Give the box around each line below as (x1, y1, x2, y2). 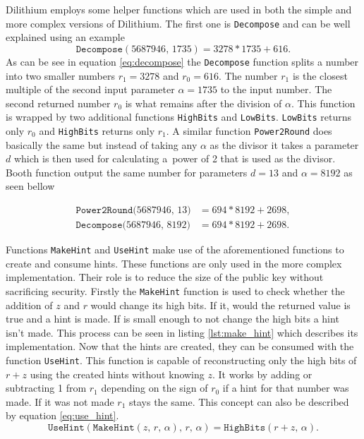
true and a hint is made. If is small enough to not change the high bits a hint (6, 311, 339, 326)
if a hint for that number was (222, 380, 349, 395)
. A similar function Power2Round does (166, 123, 332, 138)
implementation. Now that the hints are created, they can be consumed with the (6, 339, 354, 354)
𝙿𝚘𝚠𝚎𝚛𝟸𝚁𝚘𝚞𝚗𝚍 (75, 205, 133, 215)
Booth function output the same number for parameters (6, 164, 248, 179)
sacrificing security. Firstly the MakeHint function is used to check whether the (6, 283, 345, 298)
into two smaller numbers (6, 68, 115, 83)
